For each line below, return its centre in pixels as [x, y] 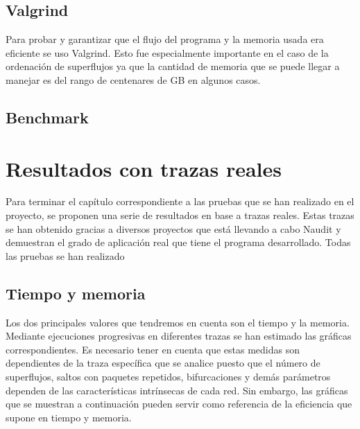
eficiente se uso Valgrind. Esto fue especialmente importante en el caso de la [167, 52]
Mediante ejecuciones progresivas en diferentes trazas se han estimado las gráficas [179, 336]
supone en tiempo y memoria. [69, 417]
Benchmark [47, 117]
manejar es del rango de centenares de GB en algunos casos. [133, 79]
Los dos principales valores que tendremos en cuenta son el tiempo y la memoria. [178, 322]
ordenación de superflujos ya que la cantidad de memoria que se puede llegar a [173, 66]
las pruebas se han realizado [65, 255]
